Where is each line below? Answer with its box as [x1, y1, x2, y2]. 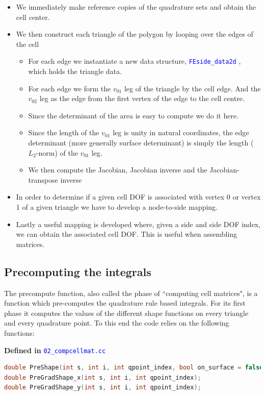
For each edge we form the [28, 83, 111, 93]
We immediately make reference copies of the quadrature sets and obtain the [16, 2, 256, 12]
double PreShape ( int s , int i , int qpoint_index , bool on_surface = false [4, 364, 263, 372]
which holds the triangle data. [28, 66, 122, 77]
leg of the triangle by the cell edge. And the [124, 83, 261, 93]
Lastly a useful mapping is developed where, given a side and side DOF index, [16, 218, 261, 229]
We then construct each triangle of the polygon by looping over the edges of [16, 29, 253, 39]
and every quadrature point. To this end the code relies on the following [4, 317, 229, 328]
